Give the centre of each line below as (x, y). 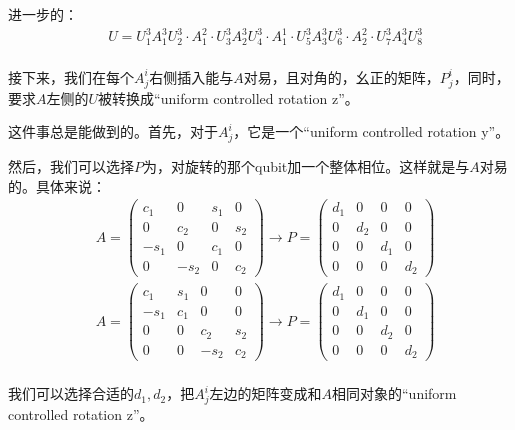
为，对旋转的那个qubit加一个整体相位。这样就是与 (306, 165)
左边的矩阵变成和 (265, 393)
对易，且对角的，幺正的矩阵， (341, 76)
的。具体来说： (57, 185)
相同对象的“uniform (394, 393)
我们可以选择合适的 (71, 393)
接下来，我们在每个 (71, 76)
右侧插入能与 (191, 76)
